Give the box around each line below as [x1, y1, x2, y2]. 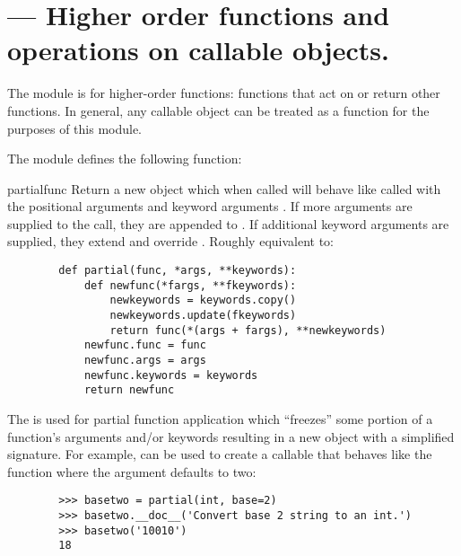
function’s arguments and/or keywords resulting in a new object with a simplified [7, 427, 455, 446]
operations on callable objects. [7, 31, 389, 68]
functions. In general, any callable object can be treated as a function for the [7, 101, 430, 119]
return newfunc [83, 384, 175, 397]
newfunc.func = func [83, 339, 206, 352]
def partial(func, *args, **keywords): [58, 264, 297, 278]
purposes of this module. [7, 119, 143, 137]
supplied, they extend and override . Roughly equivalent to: [7, 232, 334, 251]
